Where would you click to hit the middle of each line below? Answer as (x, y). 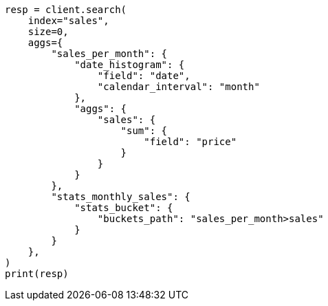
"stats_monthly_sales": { (121, 197)
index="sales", (68, 21)
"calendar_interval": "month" (178, 87)
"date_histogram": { (130, 65)
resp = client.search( (66, 10)
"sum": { (144, 131)
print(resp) (37, 274)
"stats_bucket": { (124, 208)
